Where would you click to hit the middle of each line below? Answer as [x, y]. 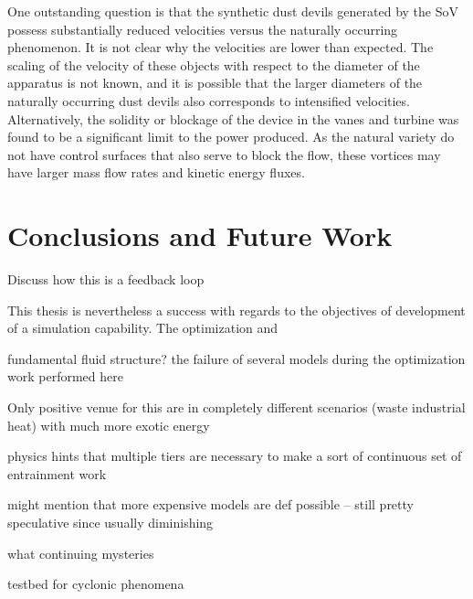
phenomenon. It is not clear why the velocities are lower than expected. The [221, 47]
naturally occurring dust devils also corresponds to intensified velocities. [209, 100]
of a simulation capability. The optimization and [143, 328]
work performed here [65, 376]
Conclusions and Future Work [200, 235]
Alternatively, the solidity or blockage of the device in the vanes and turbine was [233, 118]
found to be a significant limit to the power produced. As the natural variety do [231, 137]
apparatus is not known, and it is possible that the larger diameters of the [215, 83]
